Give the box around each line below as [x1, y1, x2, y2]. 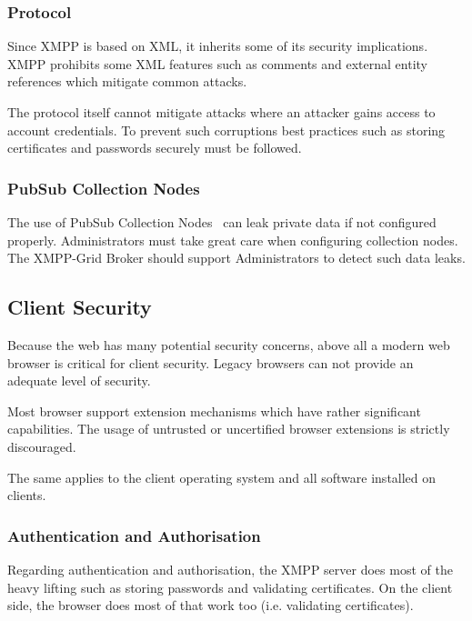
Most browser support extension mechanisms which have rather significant [7, 401, 421, 420]
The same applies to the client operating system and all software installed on [7, 467, 437, 486]
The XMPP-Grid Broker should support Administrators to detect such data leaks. [7, 248, 466, 267]
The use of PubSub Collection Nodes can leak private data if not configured [7, 213, 437, 231]
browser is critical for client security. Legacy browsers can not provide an [7, 353, 414, 372]
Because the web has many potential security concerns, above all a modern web [7, 335, 450, 354]
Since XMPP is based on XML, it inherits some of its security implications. [7, 36, 428, 55]
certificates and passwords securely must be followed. [7, 138, 302, 157]
